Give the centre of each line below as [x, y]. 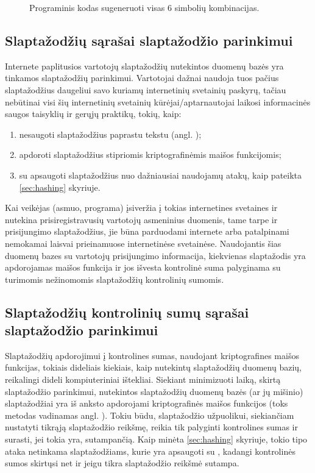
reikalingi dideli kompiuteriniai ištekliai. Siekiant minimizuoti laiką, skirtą [143, 379]
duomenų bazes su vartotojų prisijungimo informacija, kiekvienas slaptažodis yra [155, 255]
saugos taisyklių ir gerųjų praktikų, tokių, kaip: [93, 114]
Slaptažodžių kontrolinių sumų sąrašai [127, 312]
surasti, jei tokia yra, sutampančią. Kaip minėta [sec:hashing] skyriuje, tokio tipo [156, 439]
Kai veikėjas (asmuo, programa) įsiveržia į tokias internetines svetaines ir [141, 208]
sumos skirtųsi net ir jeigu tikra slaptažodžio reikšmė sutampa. [122, 463]
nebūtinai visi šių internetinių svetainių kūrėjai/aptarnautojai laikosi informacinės [158, 101]
